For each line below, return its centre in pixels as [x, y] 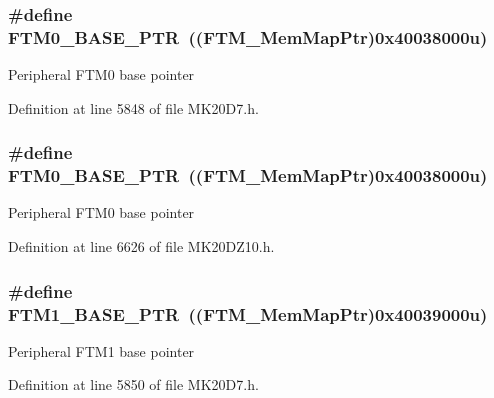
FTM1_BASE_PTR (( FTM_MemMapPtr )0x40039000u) [248, 313]
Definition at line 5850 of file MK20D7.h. [133, 384]
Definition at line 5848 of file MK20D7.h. [133, 107]
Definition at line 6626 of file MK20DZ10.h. [141, 246]
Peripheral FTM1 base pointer [101, 350]
